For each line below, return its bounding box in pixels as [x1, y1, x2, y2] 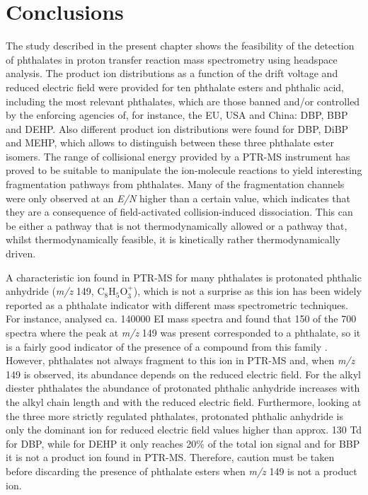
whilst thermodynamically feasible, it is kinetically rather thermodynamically [6, 232, 340, 247]
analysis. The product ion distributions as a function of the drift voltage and [6, 66, 338, 81]
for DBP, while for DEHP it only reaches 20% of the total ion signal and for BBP [6, 436, 360, 450]
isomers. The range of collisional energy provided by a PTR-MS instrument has [6, 148, 350, 163]
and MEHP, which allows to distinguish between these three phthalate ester [6, 135, 335, 150]
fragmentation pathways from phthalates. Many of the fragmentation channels [6, 177, 345, 192]
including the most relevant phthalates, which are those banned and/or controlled [6, 93, 360, 108]
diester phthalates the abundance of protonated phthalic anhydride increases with [6, 380, 360, 395]
